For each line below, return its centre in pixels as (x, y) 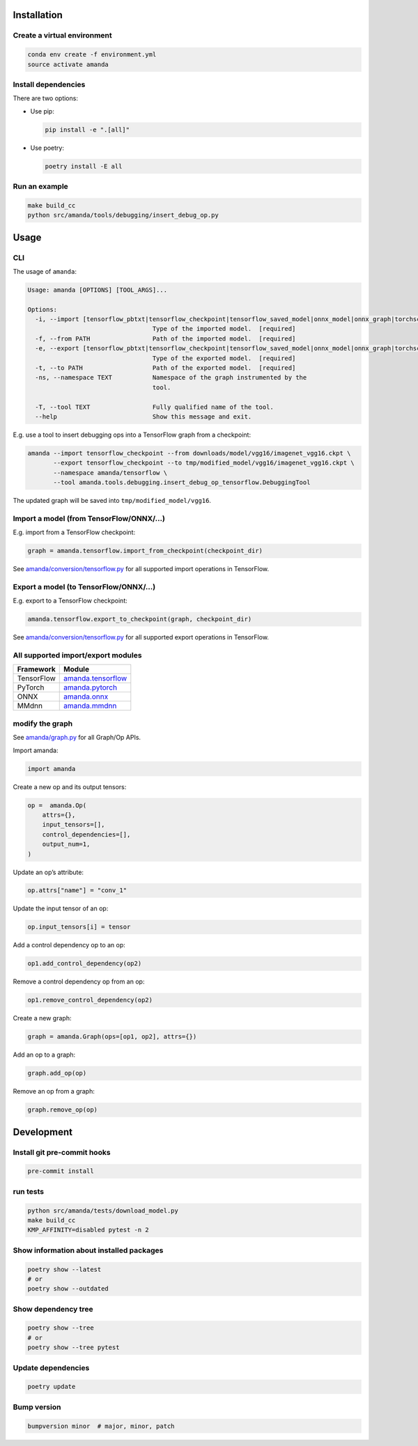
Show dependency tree (53, 1309)
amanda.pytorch (91, 687)
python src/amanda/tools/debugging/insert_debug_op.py (123, 215)
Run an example (41, 186)
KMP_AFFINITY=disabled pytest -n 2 (88, 1230)
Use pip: (42, 111)
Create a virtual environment (63, 36)
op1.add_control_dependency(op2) (85, 964)
